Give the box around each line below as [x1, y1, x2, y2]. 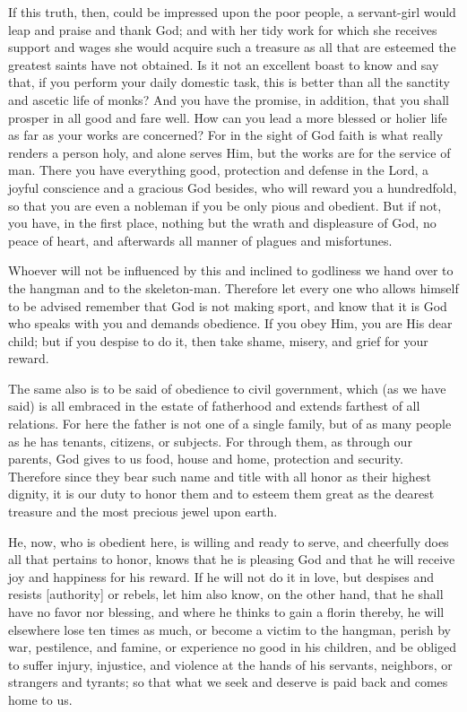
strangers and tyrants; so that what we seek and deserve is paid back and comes [8, 673, 448, 691]
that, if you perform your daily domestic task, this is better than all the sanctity [8, 73, 450, 91]
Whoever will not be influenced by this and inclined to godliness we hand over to [8, 261, 454, 280]
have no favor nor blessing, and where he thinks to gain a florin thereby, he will [8, 603, 445, 621]
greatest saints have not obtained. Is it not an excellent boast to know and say [8, 55, 439, 74]
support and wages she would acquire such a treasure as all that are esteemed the [8, 38, 456, 56]
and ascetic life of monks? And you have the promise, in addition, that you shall [8, 90, 449, 109]
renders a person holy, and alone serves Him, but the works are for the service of [8, 143, 451, 161]
